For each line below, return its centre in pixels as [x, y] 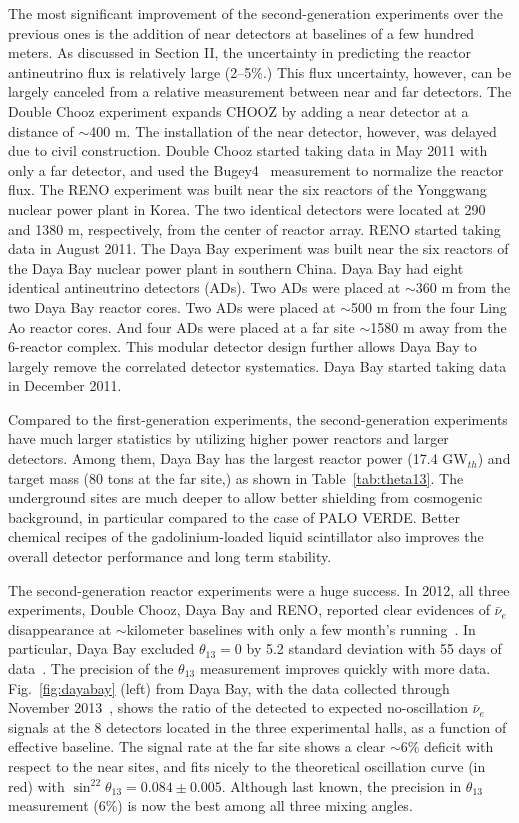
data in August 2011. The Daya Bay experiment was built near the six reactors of [258, 248]
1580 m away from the [438, 326]
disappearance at [60, 628]
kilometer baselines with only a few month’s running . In [301, 628]
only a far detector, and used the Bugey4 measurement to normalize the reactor [256, 169]
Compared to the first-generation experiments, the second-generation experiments [258, 418]
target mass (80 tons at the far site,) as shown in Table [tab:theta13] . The [236, 477]
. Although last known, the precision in [341, 785]
